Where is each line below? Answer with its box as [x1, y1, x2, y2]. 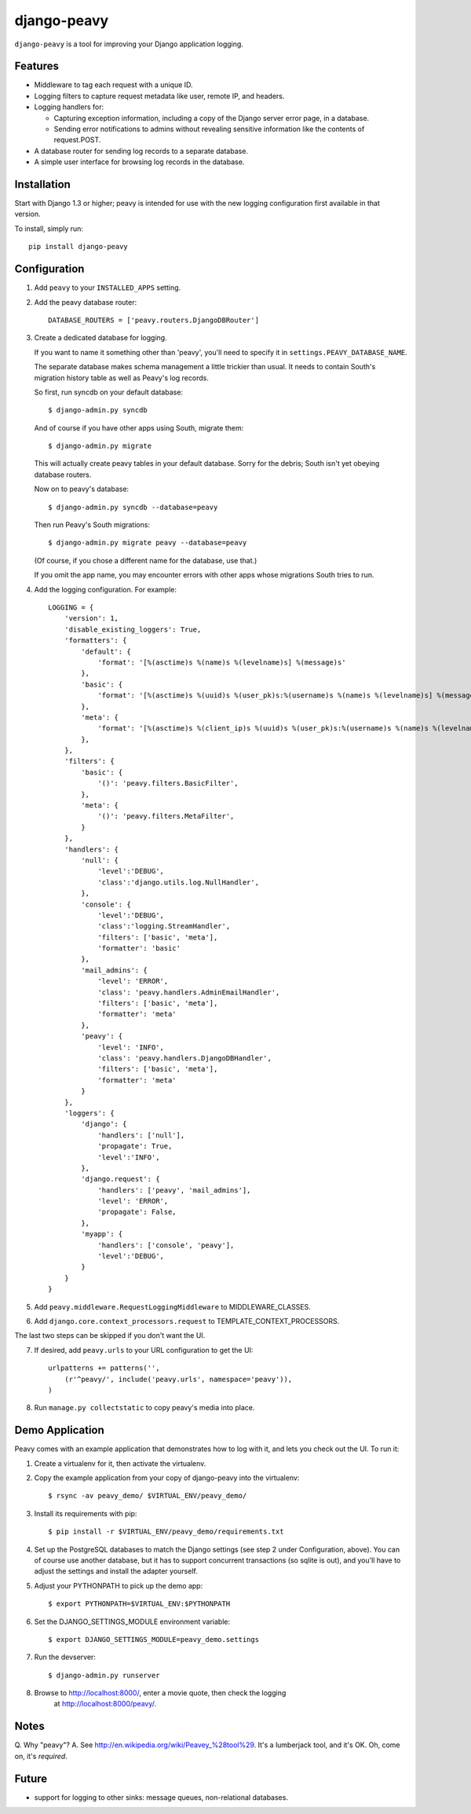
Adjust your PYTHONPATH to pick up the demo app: [34, 1581, 203, 1590]
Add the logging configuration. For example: [34, 585, 177, 594]
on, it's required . [14, 1751, 68, 1761]
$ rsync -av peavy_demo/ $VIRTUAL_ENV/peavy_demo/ [48, 1491, 247, 1501]
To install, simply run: [14, 224, 84, 233]
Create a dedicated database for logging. [34, 333, 168, 343]
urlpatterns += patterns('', [48, 1364, 160, 1372]
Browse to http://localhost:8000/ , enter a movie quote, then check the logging [34, 1688, 287, 1698]
